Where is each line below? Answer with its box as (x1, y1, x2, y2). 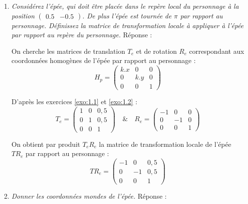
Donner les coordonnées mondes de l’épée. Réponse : (11, 191, 167, 201)
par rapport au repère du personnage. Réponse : (11, 30, 152, 40)
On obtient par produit (11, 139, 80, 149)
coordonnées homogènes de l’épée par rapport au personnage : (11, 55, 196, 65)
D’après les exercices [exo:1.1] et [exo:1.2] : (11, 96, 138, 107)
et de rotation (136, 46, 177, 56)
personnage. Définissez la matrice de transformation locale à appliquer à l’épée (11, 20, 244, 30)
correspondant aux (189, 46, 244, 56)
